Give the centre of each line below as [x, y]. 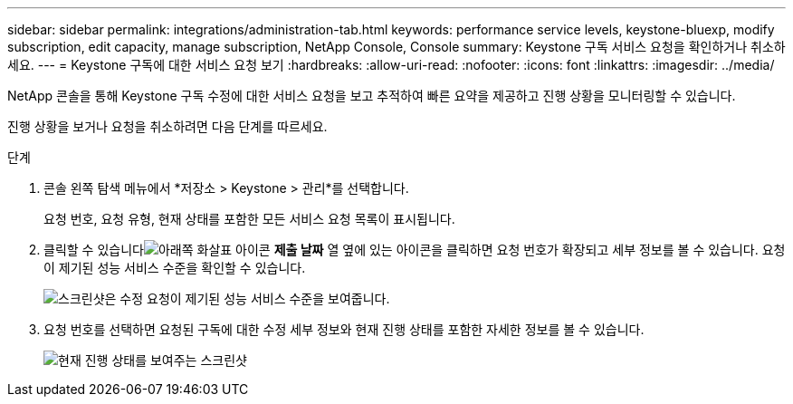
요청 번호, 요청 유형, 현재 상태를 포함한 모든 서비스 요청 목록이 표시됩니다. [249, 219]
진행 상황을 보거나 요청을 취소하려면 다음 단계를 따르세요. [167, 126]
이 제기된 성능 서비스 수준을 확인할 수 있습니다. [175, 268]
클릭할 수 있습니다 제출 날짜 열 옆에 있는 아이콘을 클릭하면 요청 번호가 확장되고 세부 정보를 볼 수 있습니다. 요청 [415, 250]
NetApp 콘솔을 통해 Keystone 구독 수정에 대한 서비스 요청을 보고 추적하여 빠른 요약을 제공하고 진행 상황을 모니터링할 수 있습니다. [372, 96]
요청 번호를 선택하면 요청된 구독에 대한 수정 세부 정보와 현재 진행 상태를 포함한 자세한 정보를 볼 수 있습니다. [344, 329]
